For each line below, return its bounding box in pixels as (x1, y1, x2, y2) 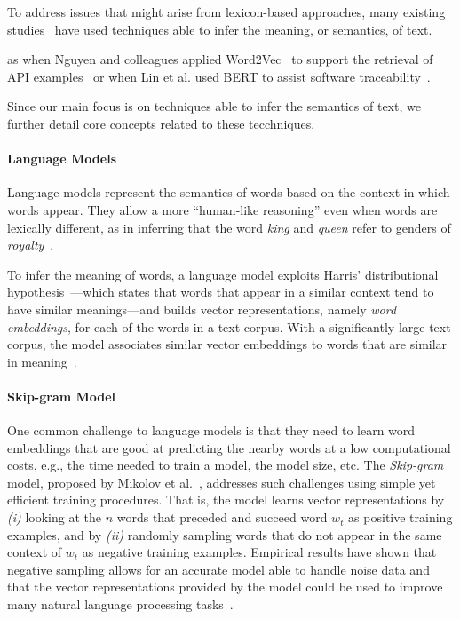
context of (7, 543, 62, 561)
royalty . (7, 235, 54, 254)
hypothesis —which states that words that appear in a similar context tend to (7, 282, 434, 301)
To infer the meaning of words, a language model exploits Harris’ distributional (7, 265, 439, 283)
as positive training (348, 508, 453, 527)
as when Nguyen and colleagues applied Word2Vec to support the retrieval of (7, 50, 433, 68)
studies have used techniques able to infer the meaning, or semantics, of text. (7, 20, 432, 38)
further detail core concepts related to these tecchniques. (7, 114, 315, 132)
